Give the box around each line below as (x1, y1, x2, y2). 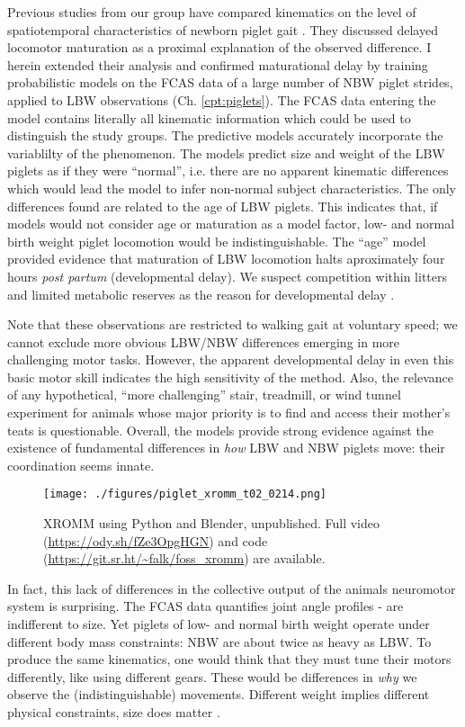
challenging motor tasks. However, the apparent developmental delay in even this (7, 350, 454, 369)
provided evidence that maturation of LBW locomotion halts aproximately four (7, 249, 445, 268)
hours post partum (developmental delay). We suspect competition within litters (7, 266, 448, 285)
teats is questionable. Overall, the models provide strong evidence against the (7, 420, 434, 439)
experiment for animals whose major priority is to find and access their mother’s (7, 403, 451, 422)
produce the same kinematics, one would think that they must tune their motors (7, 650, 452, 669)
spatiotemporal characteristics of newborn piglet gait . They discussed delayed (7, 20, 438, 39)
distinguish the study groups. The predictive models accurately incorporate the (7, 126, 443, 145)
